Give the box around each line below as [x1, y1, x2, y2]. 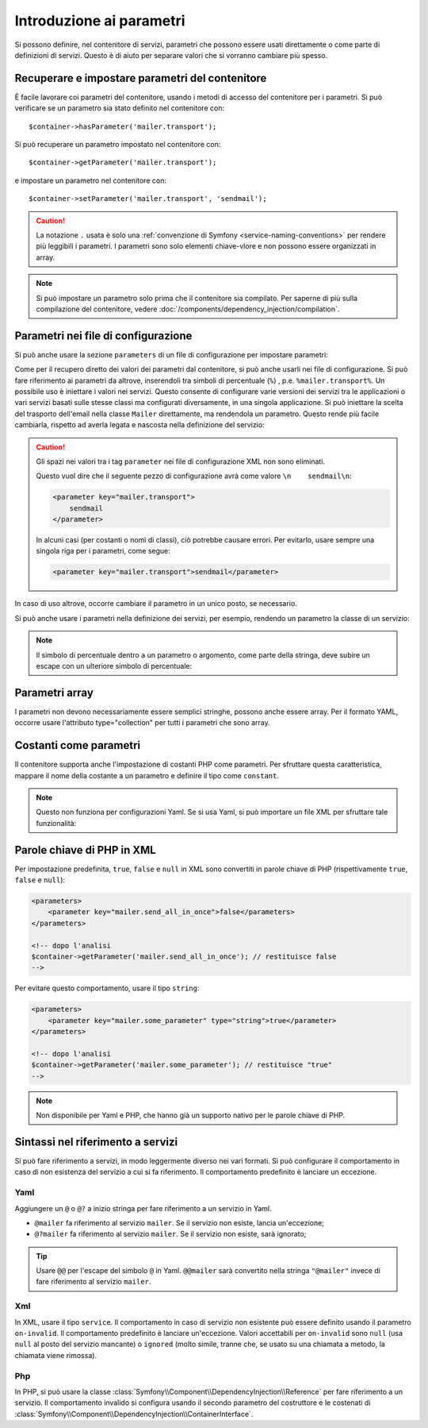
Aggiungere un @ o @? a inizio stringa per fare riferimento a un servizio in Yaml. [14, 1203, 273, 1213]
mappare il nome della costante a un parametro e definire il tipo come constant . [14, 770, 279, 780]
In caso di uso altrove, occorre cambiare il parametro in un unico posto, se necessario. [14, 599, 297, 608]
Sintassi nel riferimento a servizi [14, 1135, 178, 1148]
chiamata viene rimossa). [14, 1350, 97, 1360]
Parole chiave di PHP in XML [14, 843, 156, 857]
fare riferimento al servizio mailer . [36, 1277, 151, 1287]
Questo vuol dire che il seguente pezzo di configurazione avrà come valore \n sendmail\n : [36, 471, 352, 481]
